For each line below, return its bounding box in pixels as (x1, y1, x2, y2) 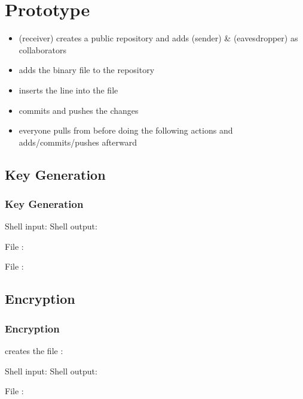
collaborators (19, 43, 66, 56)
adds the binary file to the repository (19, 64, 155, 76)
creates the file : (5, 344, 63, 357)
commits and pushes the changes (19, 104, 139, 116)
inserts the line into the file (19, 83, 118, 96)
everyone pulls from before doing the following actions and (19, 124, 233, 137)
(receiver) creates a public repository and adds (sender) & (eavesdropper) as (19, 32, 298, 44)
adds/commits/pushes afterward (19, 135, 137, 148)
